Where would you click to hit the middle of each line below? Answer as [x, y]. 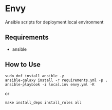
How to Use [23, 65]
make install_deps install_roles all [43, 102]
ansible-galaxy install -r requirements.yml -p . [56, 80]
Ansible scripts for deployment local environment [54, 22]
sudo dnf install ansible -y [35, 76]
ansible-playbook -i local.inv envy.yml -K [50, 84]
